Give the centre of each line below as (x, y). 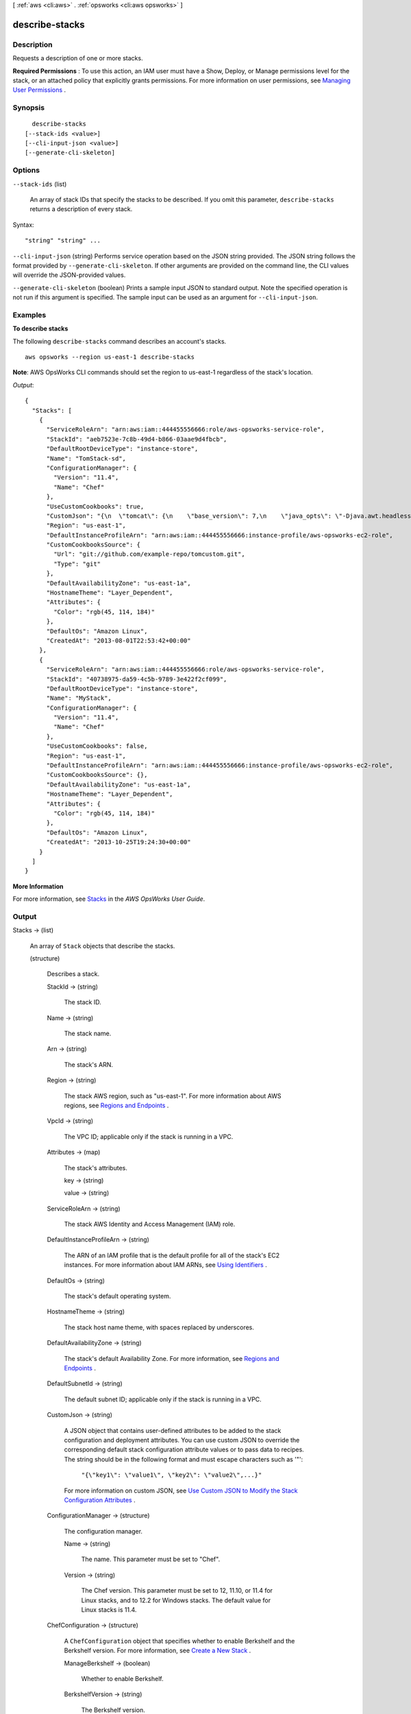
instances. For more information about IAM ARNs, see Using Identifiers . (165, 1265)
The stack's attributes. (96, 1168)
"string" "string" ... (63, 241)
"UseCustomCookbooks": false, (97, 746)
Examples (29, 315)
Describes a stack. (73, 974)
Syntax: (23, 225)
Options (26, 170)
